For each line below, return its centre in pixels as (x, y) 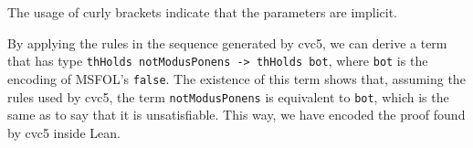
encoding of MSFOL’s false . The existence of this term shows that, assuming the (236, 78)
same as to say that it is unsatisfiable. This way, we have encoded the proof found (236, 115)
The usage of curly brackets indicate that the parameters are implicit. (203, 12)
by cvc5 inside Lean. (64, 132)
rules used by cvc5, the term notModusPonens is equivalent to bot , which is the (228, 96)
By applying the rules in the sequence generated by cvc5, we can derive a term (227, 42)
